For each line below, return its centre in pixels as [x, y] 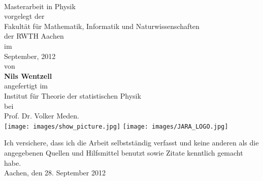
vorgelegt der [24, 16]
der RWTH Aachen [34, 36]
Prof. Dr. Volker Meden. [42, 116]
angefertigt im [26, 86]
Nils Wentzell [28, 76]
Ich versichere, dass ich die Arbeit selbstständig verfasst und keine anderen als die [131, 143]
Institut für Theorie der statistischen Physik [73, 95]
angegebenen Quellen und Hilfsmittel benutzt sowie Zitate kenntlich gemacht [124, 152]
